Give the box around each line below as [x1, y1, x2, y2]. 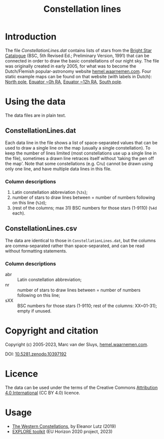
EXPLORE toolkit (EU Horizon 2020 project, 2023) [12, 428, 113, 434]
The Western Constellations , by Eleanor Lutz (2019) [12, 423, 117, 429]
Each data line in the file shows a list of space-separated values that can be [5, 139, 158, 146]
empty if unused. [17, 308, 52, 314]
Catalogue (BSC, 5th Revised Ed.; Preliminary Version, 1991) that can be [5, 53, 149, 59]
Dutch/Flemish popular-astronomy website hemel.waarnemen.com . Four [5, 68, 151, 74]
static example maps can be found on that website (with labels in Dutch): [5, 73, 152, 79]
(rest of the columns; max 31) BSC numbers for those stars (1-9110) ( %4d [12, 205, 157, 211]
